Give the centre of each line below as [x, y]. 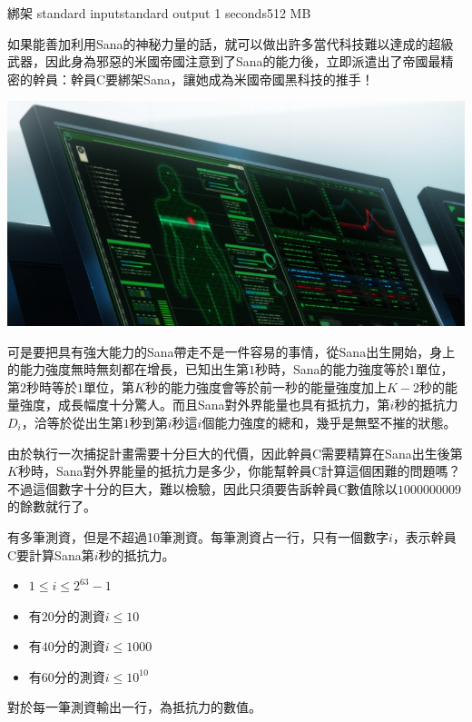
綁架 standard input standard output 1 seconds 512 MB [159, 13]
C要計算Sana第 [51, 554]
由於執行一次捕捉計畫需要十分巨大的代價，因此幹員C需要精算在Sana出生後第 [235, 453]
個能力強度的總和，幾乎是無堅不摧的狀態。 [329, 422]
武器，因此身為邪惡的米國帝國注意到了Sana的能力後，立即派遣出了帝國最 [224, 61]
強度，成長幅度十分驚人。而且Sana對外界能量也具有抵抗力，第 [205, 405]
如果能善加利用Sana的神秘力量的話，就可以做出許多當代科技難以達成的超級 [231, 43]
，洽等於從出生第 [72, 422]
